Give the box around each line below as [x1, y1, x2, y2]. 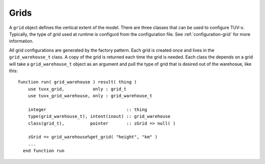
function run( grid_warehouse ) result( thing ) [18, 79, 137, 85]
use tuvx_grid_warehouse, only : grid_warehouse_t [27, 93, 153, 99]
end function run [23, 148, 65, 154]
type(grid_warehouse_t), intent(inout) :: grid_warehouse [27, 113, 171, 119]
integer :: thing [27, 107, 147, 112]
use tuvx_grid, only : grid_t [27, 86, 127, 92]
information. [9, 38, 34, 44]
